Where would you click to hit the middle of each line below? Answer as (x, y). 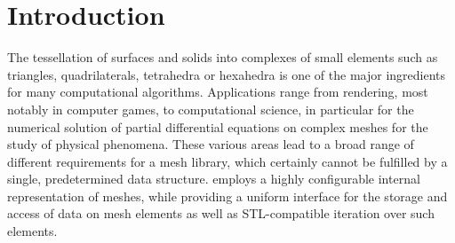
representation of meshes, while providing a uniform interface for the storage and (227, 196)
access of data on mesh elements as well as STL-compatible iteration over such (221, 213)
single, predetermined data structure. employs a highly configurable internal (214, 179)
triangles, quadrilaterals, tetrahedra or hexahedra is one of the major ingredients (227, 74)
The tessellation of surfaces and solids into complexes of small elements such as (223, 57)
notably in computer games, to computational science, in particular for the (211, 109)
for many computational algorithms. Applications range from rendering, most (218, 92)
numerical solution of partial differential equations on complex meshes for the (218, 126)
